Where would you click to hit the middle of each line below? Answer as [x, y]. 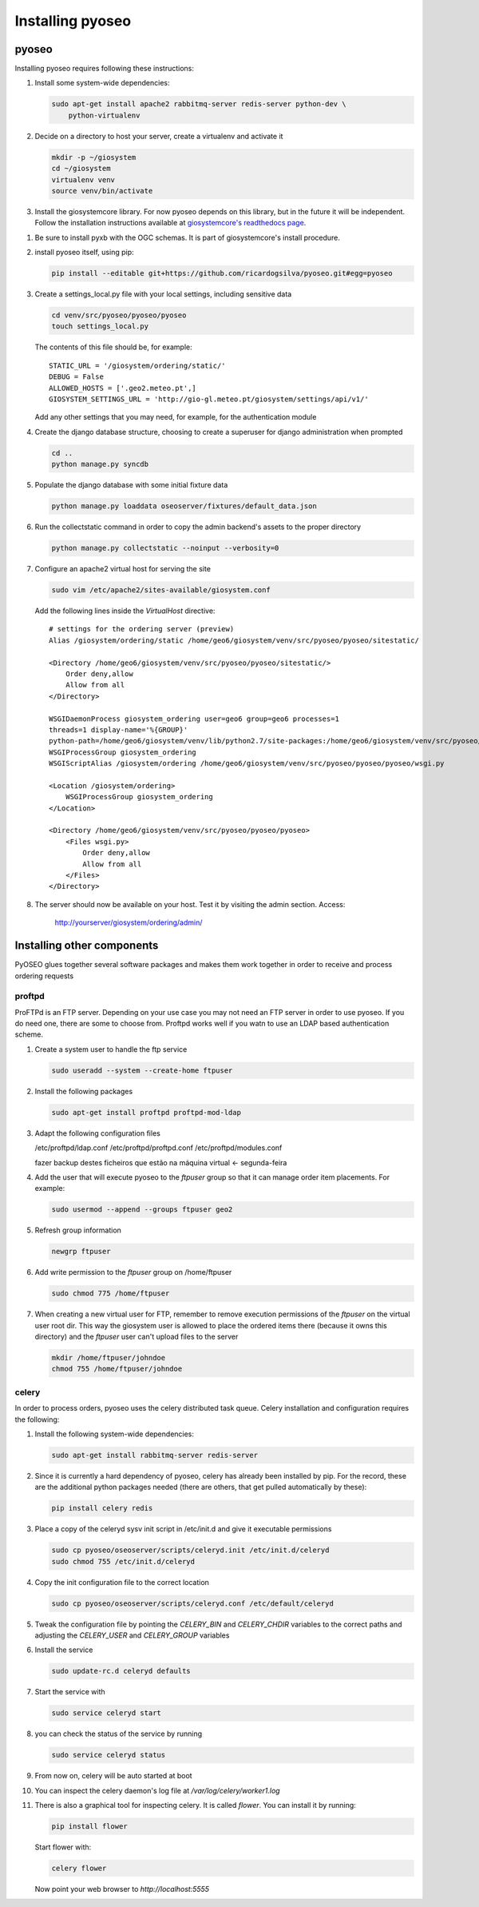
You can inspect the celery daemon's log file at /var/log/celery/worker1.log [157, 1790]
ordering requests [44, 976]
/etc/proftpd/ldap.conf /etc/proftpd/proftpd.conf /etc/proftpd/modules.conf [158, 1148]
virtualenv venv [83, 179]
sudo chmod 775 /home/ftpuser [111, 1294]
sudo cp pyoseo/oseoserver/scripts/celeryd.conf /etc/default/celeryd [193, 1603]
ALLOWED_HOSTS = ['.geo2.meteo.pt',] [123, 388]
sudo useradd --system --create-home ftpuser [142, 1070]
